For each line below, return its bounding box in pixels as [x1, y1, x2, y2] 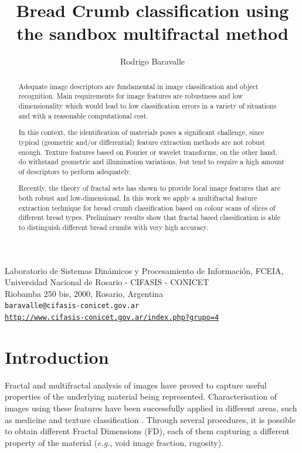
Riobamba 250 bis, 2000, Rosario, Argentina [5, 287, 164, 299]
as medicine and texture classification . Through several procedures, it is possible [5, 413, 296, 425]
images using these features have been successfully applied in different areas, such [5, 402, 297, 414]
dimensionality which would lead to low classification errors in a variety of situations [18, 101, 277, 111]
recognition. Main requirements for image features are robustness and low [18, 91, 243, 101]
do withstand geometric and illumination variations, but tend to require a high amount [18, 157, 284, 167]
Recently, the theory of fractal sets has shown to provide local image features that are [18, 183, 280, 193]
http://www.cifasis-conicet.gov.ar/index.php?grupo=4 [5, 313, 219, 322]
